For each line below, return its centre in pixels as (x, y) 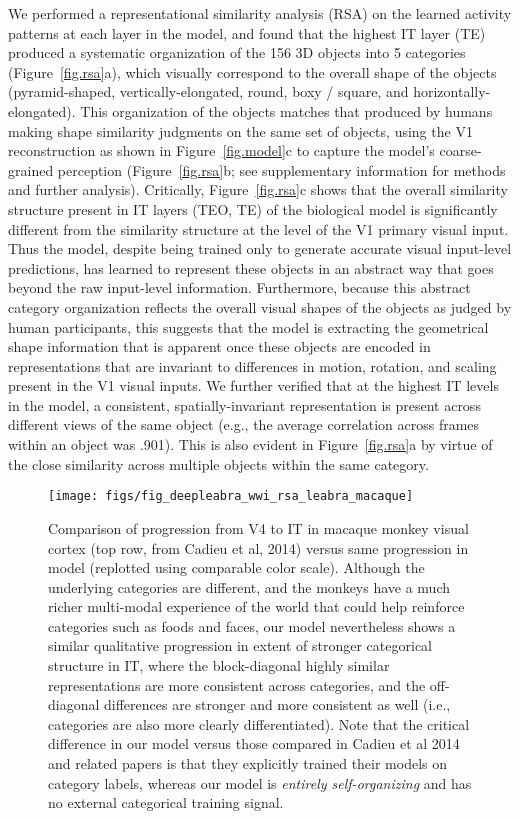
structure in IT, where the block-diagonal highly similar (219, 665)
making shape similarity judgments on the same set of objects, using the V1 (240, 130)
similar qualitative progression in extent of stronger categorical (240, 645)
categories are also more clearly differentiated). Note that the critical (259, 723)
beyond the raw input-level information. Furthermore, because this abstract (239, 287)
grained (31, 169)
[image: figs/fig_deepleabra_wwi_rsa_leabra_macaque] (231, 496)
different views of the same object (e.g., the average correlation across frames (244, 424)
